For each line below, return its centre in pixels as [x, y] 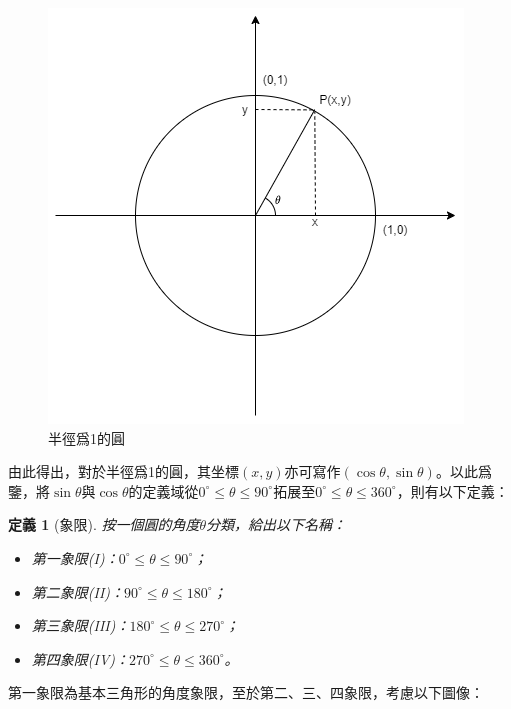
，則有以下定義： [452, 490]
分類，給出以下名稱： [276, 524]
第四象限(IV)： [80, 658]
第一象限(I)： [75, 557]
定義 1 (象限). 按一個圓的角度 [104, 524]
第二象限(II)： [78, 591]
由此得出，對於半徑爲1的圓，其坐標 [123, 471]
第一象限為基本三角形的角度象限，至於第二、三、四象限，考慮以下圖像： [246, 692]
